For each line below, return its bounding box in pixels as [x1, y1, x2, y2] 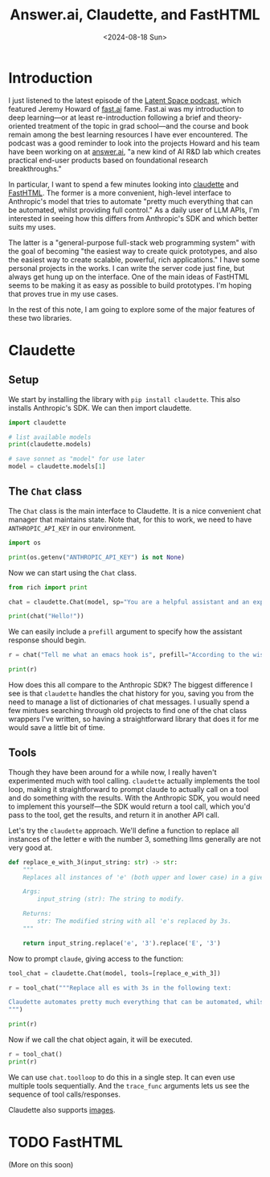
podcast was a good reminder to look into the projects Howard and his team [8, 138, 260, 148]
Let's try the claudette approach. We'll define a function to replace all [8, 826, 239, 835]
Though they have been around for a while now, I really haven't [8, 767, 217, 777]
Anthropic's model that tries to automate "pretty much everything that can [8, 196, 253, 206]
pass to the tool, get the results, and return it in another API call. [8, 810, 219, 819]
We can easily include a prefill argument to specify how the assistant [8, 627, 243, 637]
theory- [216, 113, 243, 122]
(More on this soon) [8, 1159, 74, 1169]
